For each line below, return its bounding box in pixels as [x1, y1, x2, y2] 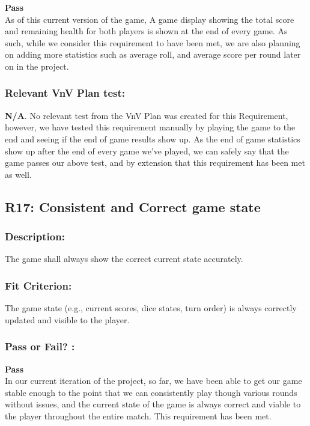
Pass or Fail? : [5, 339, 75, 354]
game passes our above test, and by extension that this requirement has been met [5, 156, 305, 169]
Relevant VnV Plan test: [5, 85, 125, 100]
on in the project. [5, 59, 69, 72]
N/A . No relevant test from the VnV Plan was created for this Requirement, [5, 109, 288, 121]
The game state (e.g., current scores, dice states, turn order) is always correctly [5, 302, 297, 314]
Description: [5, 229, 65, 244]
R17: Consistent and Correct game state [5, 197, 261, 216]
